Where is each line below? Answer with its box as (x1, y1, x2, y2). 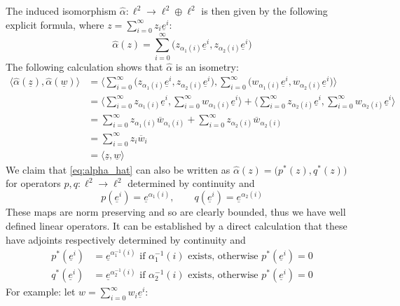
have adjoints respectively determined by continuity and (6, 232, 246, 246)
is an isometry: (175, 59, 239, 74)
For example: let (6, 284, 76, 299)
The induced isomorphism (6, 4, 117, 18)
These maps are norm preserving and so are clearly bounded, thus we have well (6, 204, 346, 219)
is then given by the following (201, 4, 328, 18)
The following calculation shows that (6, 59, 163, 74)
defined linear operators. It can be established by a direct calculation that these (6, 218, 347, 233)
